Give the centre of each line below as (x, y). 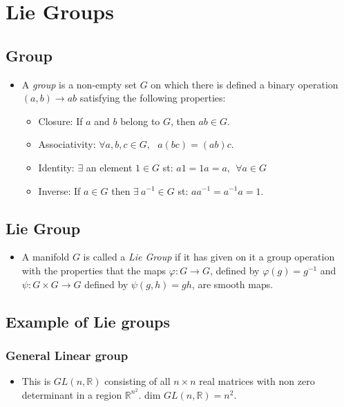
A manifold (46, 257)
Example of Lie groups (88, 321)
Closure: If (60, 121)
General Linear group (67, 355)
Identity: (56, 167)
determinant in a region (72, 394)
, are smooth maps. (232, 284)
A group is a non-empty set (79, 84)
